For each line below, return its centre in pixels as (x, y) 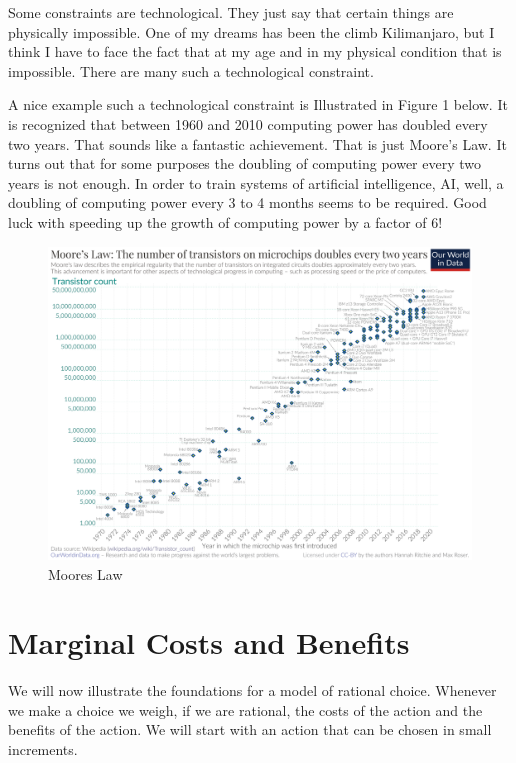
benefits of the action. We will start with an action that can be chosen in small (250, 729)
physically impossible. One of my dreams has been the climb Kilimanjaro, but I (251, 31)
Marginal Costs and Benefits (209, 642)
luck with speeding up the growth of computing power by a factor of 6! (225, 221)
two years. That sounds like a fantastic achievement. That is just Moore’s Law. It (257, 143)
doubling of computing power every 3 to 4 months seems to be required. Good (247, 202)
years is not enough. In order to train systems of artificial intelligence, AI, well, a (256, 182)
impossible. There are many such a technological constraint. (191, 70)
